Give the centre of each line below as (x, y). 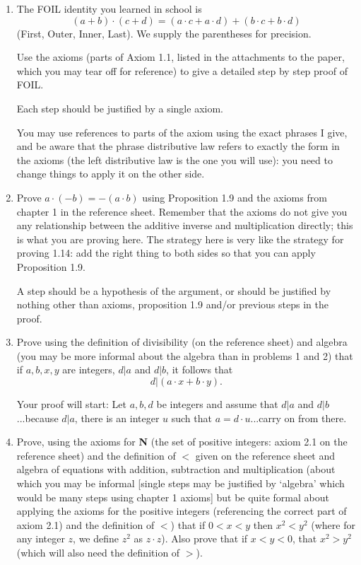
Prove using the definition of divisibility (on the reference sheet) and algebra (182, 342)
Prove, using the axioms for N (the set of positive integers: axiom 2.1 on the (182, 442)
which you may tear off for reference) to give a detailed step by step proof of (182, 70)
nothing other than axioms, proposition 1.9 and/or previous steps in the (173, 304)
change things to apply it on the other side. (111, 174)
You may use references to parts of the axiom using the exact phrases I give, (182, 132)
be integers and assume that (217, 404)
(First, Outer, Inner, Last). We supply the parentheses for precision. (164, 33)
